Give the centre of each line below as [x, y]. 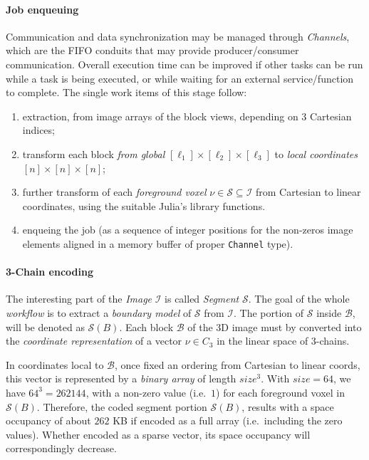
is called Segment [202, 299]
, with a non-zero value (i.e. [146, 392]
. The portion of [269, 312]
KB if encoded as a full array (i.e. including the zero [228, 420]
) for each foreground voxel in [281, 392]
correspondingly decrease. [61, 448]
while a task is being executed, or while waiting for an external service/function [180, 78]
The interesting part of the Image [79, 299]
